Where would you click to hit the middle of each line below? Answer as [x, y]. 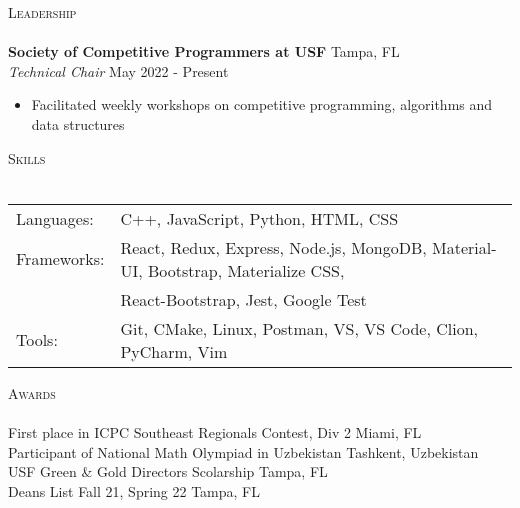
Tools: [37, 340]
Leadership [42, 12]
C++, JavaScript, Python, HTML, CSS [259, 218]
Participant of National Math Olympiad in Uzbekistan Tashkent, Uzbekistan [243, 451]
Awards [32, 392]
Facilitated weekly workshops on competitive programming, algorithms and [262, 104]
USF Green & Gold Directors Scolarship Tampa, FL [168, 471]
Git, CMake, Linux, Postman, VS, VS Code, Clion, [299, 328]
